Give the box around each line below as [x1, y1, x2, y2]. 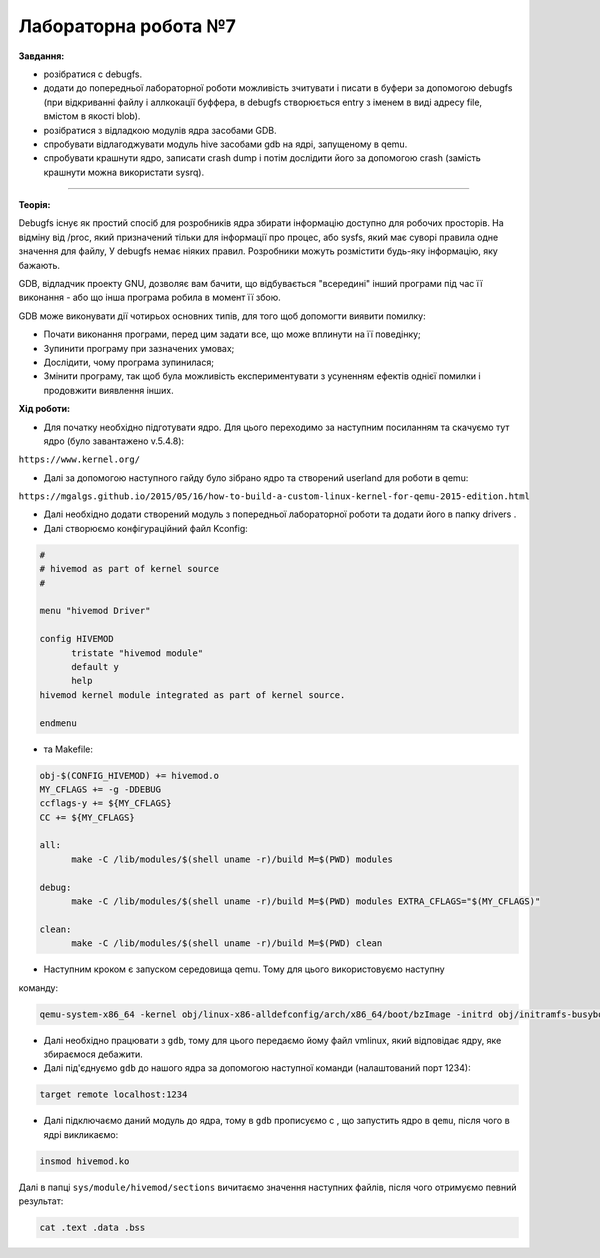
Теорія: [18, 199, 51, 211]
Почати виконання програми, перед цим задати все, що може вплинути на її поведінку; [43, 328, 422, 340]
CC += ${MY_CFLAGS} [39, 811, 135, 823]
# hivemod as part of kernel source [39, 563, 220, 575]
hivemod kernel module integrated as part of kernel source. [39, 689, 346, 700]
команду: [18, 981, 59, 994]
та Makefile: [43, 743, 94, 755]
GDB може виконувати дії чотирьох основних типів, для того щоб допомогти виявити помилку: [18, 310, 426, 322]
